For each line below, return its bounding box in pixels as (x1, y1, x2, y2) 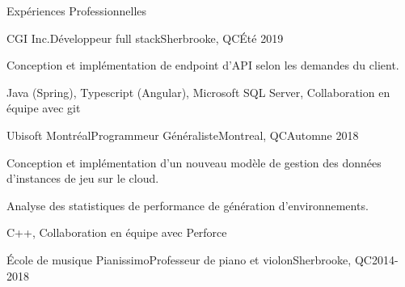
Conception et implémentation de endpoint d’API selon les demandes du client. (6, 57, 399, 74)
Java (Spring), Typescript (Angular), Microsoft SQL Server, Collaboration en (6, 83, 390, 100)
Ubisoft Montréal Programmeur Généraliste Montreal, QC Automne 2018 (6, 126, 359, 143)
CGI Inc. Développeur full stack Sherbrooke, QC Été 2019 (6, 29, 284, 46)
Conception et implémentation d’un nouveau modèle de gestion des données (6, 154, 382, 171)
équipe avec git (6, 99, 81, 116)
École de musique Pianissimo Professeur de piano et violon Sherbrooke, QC (6, 251, 372, 268)
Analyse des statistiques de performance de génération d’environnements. (6, 196, 369, 213)
